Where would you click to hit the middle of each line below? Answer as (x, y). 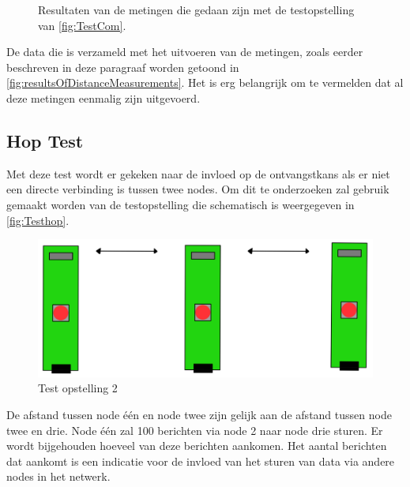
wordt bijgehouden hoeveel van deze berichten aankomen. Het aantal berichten (197, 446)
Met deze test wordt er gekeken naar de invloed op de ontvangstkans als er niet (198, 173)
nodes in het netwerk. (58, 476)
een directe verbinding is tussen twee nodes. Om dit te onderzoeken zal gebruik (198, 189)
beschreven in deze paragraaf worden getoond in (123, 67)
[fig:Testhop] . (38, 220)
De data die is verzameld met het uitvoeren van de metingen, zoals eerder (185, 52)
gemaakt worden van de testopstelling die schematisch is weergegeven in (181, 204)
